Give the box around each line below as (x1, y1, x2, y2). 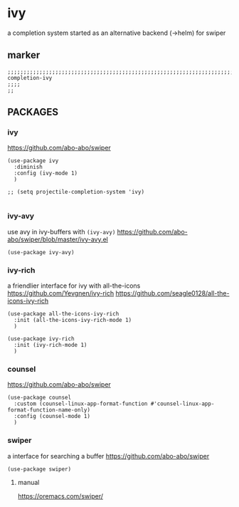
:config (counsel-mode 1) (14, 413, 91, 420)
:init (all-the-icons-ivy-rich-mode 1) (14, 317, 132, 324)
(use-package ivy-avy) (7, 249, 75, 256)
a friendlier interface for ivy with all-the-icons (7, 281, 141, 290)
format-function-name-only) (7, 407, 91, 414)
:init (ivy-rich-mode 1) (14, 342, 87, 349)
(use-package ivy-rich (7, 335, 75, 343)
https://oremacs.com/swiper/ (17, 491, 103, 500)
